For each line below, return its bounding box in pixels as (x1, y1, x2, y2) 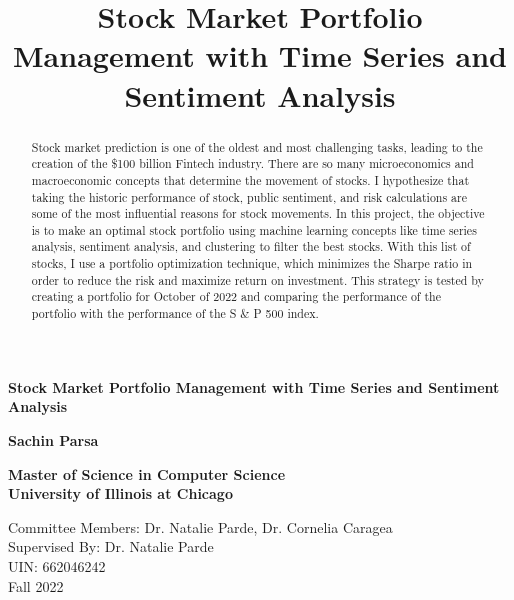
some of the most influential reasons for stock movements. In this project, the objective (31, 205, 485, 222)
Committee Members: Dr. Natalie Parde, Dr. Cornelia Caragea (8, 516, 393, 537)
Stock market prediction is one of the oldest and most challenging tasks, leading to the (31, 138, 483, 155)
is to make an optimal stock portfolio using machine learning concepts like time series (31, 221, 477, 238)
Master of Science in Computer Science (8, 463, 286, 484)
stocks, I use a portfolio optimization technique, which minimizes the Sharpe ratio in (31, 255, 473, 272)
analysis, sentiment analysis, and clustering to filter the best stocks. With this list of (31, 238, 471, 255)
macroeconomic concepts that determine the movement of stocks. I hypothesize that (31, 171, 470, 188)
